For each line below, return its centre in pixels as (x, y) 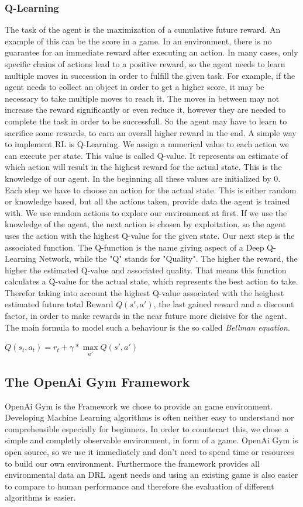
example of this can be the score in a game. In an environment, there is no (138, 41)
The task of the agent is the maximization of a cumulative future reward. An (143, 29)
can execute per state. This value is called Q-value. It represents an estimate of (146, 155)
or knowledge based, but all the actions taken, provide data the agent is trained (147, 201)
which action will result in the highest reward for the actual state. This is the (143, 167)
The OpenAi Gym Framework (97, 381)
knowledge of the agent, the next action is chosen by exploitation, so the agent (145, 224)
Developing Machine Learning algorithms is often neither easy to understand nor (149, 417)
